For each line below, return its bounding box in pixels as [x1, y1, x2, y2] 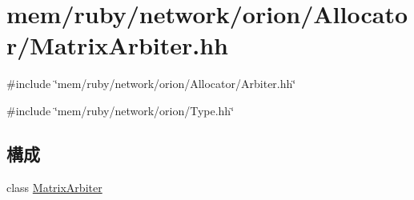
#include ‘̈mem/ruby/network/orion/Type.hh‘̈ [6, 102, 235, 118]
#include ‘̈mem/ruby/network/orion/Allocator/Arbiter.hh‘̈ [6, 75, 296, 92]
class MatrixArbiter [6, 178, 102, 195]
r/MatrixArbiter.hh [6, 29, 229, 62]
